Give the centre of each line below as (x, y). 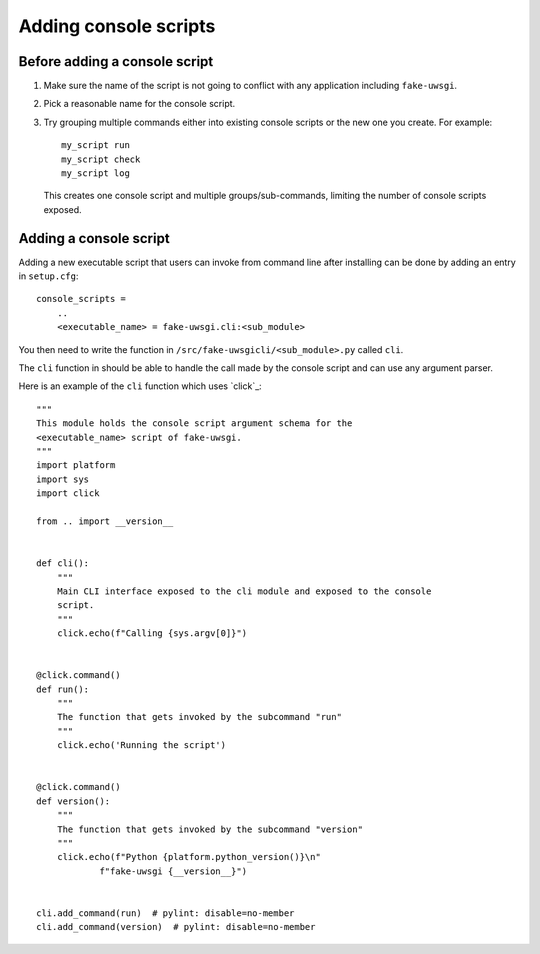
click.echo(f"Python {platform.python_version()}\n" (189, 857)
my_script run (95, 145)
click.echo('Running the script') (141, 745)
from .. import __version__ (105, 521)
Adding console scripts (117, 26)
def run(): (63, 689)
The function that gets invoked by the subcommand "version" (210, 829)
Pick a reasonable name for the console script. (139, 104)
